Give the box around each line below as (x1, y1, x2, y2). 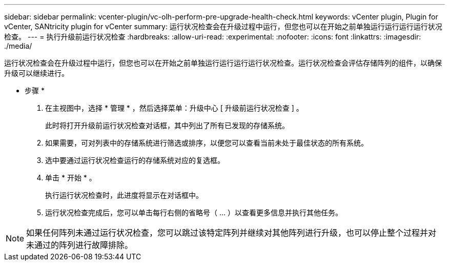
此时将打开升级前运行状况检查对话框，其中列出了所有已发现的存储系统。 (45, 121, 289, 130)
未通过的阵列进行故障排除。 (26, 240, 133, 250)
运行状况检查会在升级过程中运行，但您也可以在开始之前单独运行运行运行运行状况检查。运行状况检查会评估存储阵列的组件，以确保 (4, 58, 442, 67)
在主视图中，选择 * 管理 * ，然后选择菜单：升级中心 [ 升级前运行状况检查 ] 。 (45, 104, 303, 112)
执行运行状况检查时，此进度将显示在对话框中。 (45, 191, 203, 199)
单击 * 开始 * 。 (45, 173, 96, 182)
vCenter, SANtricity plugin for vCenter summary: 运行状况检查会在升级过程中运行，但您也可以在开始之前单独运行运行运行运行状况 (4, 22, 442, 31)
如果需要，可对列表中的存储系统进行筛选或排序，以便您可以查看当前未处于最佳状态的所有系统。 (45, 138, 368, 147)
